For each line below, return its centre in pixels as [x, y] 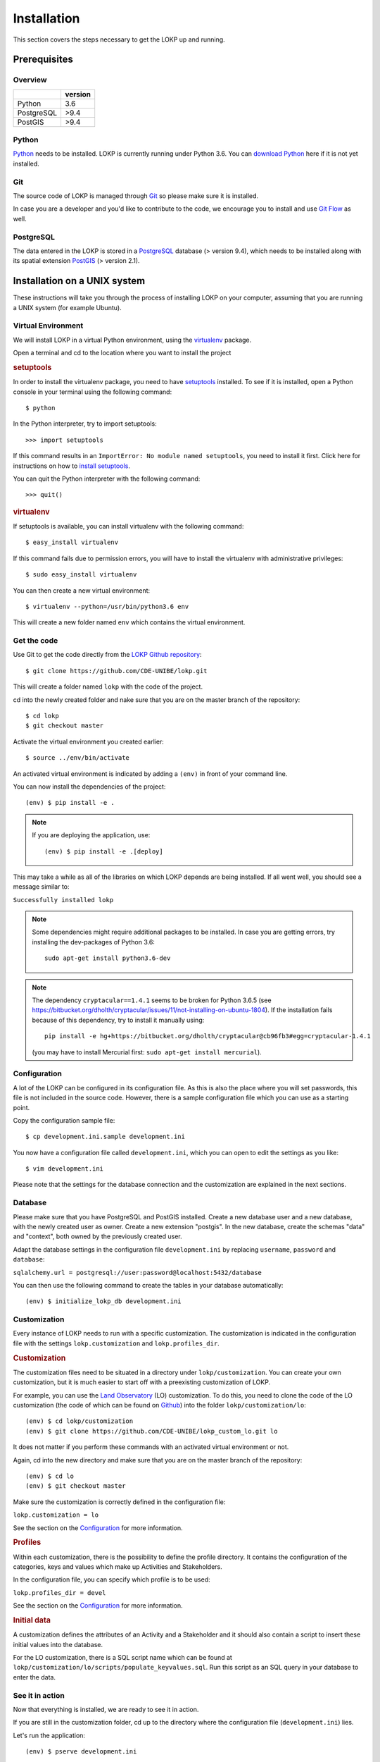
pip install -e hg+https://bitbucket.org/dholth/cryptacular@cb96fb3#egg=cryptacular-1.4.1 [208, 1036]
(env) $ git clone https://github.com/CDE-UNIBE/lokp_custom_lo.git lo [152, 1431]
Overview [30, 80]
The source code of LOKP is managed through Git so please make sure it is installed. [136, 196]
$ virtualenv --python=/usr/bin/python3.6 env [107, 606]
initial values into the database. [58, 1644]
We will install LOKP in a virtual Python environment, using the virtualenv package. [132, 340]
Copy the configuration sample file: [64, 1120]
